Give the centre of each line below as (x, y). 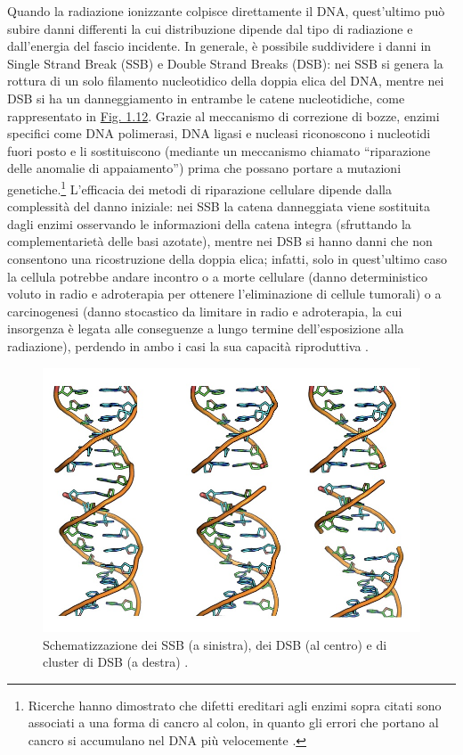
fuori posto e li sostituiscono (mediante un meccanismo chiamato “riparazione (219, 150)
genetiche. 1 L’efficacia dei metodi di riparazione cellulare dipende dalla (199, 187)
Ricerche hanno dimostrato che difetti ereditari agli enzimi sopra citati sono (235, 705)
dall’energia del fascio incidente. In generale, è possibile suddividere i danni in (219, 46)
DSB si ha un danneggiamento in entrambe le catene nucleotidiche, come (206, 98)
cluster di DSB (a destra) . (116, 662)
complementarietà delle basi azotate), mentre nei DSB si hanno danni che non (220, 241)
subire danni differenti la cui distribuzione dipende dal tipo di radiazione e (210, 28)
